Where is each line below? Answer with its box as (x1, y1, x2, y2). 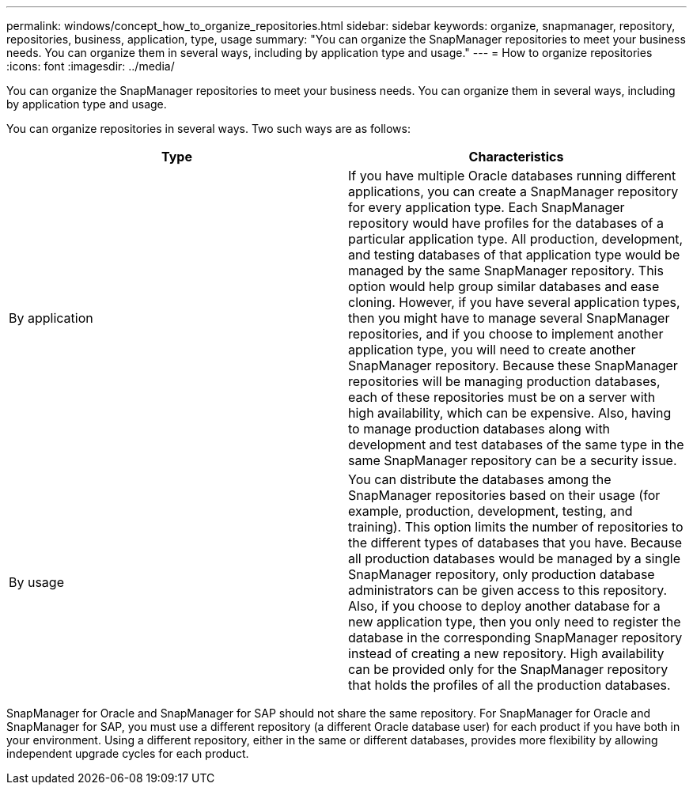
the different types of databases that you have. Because (348, 535, 683, 551)
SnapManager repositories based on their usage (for (348, 487, 661, 503)
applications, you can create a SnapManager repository (348, 184, 679, 199)
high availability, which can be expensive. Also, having (348, 405, 672, 421)
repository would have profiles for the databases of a (348, 215, 664, 231)
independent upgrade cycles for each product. (6, 747, 249, 760)
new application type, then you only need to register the (348, 614, 681, 630)
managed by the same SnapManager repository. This (348, 263, 664, 278)
